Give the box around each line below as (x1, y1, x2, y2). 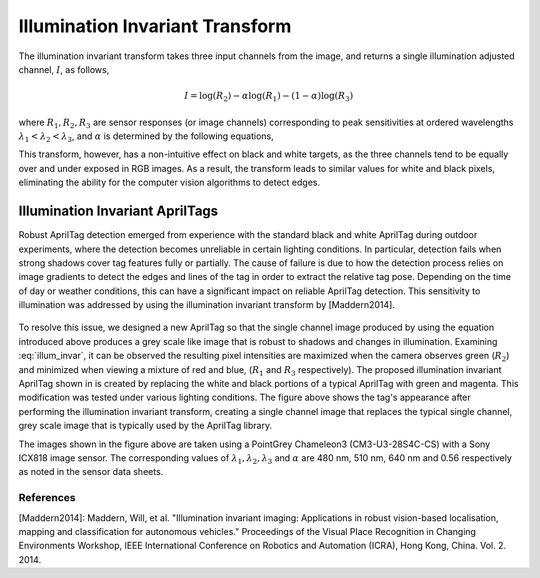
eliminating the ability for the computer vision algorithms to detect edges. (18, 176, 321, 189)
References (18, 491, 76, 505)
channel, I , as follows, (18, 63, 110, 75)
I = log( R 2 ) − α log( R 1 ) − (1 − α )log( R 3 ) (184, 90, 354, 104)
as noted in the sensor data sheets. (18, 466, 164, 478)
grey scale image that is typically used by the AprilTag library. (18, 420, 273, 432)
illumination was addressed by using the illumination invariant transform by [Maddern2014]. (18, 299, 395, 311)
